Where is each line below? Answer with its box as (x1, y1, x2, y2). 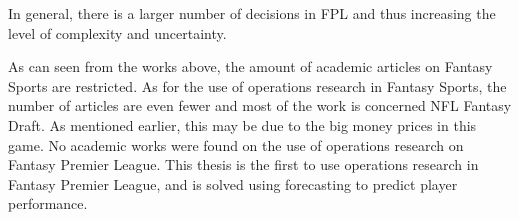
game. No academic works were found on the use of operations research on (8, 134, 464, 155)
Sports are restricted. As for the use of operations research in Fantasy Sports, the (8, 75, 507, 96)
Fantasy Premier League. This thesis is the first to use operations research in (8, 154, 479, 175)
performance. (8, 193, 88, 214)
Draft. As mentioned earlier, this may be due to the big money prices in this (8, 114, 477, 135)
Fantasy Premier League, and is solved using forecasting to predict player (8, 173, 458, 194)
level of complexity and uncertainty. (8, 22, 227, 43)
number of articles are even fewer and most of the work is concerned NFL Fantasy (8, 95, 512, 116)
